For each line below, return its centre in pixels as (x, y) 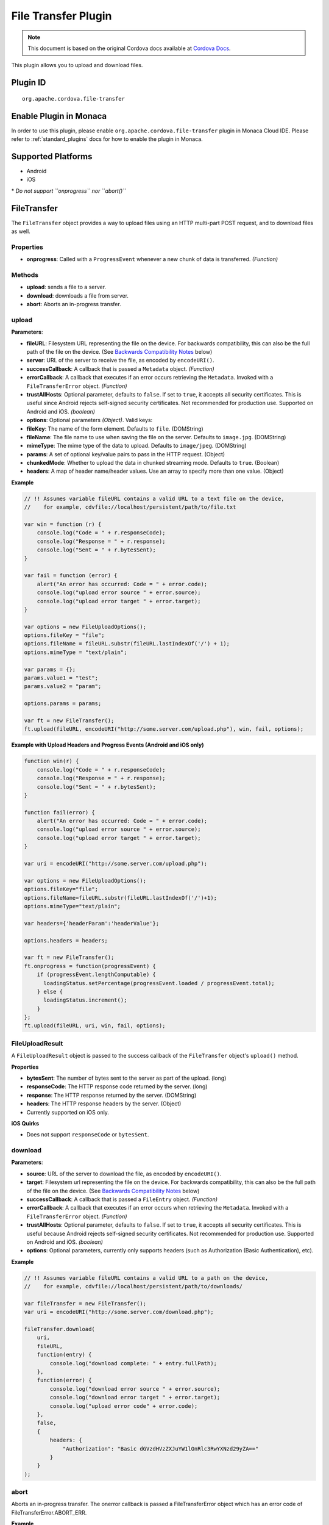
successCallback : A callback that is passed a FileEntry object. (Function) (122, 1199)
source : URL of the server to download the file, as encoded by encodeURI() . (124, 1174)
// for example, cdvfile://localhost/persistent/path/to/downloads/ (133, 1286)
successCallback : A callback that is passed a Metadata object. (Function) (120, 368)
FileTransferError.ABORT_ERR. (49, 1512)
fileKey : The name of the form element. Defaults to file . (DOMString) (115, 429)
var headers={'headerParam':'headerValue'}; (92, 923)
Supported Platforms (52, 156)
